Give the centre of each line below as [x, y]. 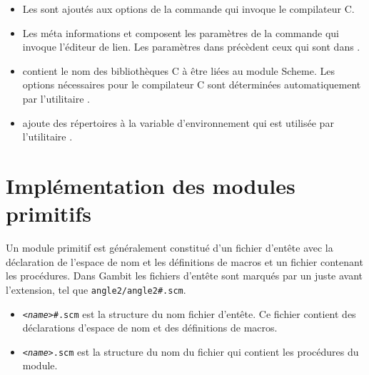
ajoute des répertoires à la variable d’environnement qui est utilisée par [178, 122]
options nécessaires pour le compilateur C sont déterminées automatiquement [192, 84]
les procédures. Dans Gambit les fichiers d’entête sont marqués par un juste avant [184, 276]
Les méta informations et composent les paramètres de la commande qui [181, 32]
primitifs [49, 214]
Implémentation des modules [151, 185]
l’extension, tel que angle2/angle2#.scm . [96, 289]
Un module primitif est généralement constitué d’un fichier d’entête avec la [170, 248]
